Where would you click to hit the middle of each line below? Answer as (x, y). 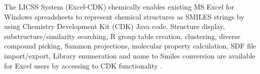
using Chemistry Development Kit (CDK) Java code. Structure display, (115, 26)
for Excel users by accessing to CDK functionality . (83, 65)
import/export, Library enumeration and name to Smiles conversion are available (130, 55)
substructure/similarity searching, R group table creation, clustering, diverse (122, 36)
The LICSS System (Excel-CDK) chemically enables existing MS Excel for (119, 6)
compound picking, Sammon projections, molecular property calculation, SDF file (130, 46)
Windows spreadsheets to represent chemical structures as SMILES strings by (124, 16)
